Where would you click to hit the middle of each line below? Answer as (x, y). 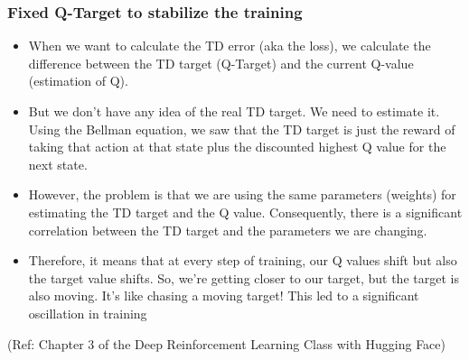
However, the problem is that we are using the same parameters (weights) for (242, 194)
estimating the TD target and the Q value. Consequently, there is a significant (245, 212)
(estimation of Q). (78, 81)
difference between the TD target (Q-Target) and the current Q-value (221, 63)
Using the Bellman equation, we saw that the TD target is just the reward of (242, 129)
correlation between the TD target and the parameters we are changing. (228, 230)
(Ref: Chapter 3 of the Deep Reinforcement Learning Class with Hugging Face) (227, 343)
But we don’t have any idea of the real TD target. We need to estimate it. (234, 111)
